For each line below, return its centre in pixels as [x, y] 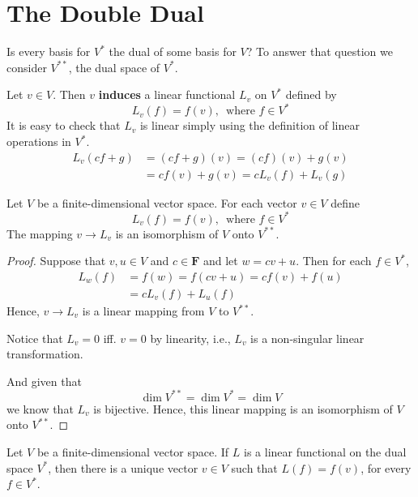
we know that [40, 408]
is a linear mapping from [143, 311]
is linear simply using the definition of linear [250, 125]
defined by [311, 94]
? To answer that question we [320, 51]
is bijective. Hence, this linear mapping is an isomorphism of [243, 408]
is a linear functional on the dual [325, 452]
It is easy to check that [64, 125]
